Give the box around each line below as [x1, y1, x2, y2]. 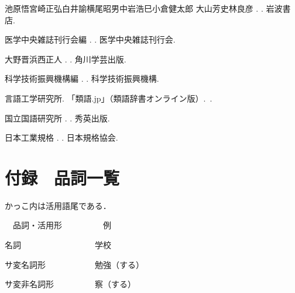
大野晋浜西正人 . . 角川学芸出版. [5, 53, 126, 65]
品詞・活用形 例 [12, 219, 111, 231]
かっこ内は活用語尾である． [5, 199, 111, 211]
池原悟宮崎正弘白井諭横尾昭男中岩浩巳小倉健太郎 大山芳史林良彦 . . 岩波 [5, 2, 283, 14]
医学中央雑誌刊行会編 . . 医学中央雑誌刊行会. [5, 33, 176, 46]
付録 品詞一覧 [5, 165, 120, 189]
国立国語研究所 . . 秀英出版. [5, 111, 110, 124]
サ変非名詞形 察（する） [5, 278, 136, 290]
